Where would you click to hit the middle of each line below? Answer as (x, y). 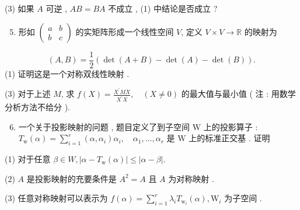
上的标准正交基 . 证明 (229, 138)
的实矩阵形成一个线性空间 (125, 31)
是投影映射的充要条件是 (71, 178)
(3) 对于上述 (28, 94)
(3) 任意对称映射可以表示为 (56, 198)
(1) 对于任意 (28, 159)
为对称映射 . (191, 178)
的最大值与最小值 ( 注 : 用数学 (238, 94)
